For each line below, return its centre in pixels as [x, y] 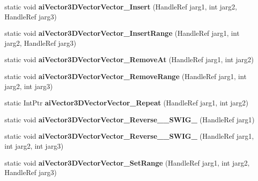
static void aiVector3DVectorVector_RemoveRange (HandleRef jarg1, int [126, 76]
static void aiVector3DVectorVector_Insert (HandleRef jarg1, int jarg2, [121, 6]
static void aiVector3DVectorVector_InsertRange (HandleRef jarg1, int [122, 33]
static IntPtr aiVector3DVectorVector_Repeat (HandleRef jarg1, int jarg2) [127, 103]
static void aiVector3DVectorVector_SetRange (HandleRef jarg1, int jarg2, [127, 162]
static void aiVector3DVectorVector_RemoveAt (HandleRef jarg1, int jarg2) [129, 59]
